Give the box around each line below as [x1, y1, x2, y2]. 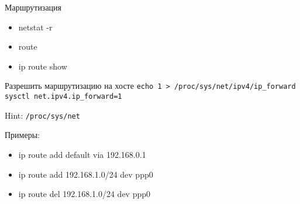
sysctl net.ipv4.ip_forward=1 [5, 92, 122, 101]
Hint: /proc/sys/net [5, 109, 80, 121]
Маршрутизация [5, 1, 62, 13]
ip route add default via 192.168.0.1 [18, 148, 146, 160]
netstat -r [18, 20, 53, 33]
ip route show [18, 60, 67, 72]
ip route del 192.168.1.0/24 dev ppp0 [18, 188, 151, 200]
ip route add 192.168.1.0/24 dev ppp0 [18, 168, 153, 180]
